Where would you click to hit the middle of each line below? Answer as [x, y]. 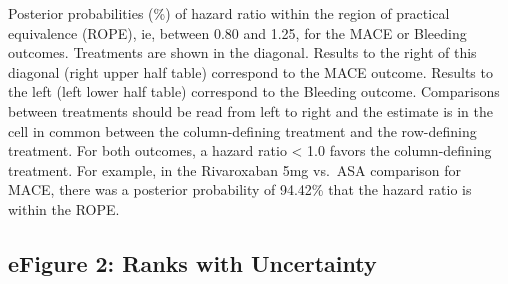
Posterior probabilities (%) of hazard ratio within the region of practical [229, 13]
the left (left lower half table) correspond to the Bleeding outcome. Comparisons [254, 91]
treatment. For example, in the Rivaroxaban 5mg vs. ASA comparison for [235, 169]
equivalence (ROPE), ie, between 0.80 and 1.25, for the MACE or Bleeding [237, 32]
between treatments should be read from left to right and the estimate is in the [250, 110]
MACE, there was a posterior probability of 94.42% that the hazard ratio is [240, 189]
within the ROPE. [64, 208]
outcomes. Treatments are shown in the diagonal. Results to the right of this [242, 52]
